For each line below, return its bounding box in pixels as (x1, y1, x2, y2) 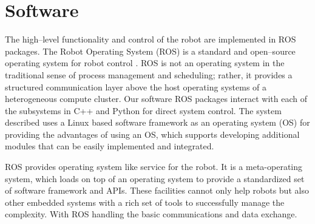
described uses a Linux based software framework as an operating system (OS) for (5, 116, 310, 129)
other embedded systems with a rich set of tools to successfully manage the (5, 195, 285, 208)
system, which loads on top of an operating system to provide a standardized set (5, 172, 305, 185)
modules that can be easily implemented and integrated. (5, 140, 214, 152)
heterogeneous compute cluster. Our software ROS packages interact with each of (5, 92, 308, 105)
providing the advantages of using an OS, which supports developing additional (5, 127, 300, 140)
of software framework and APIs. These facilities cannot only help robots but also (5, 184, 309, 197)
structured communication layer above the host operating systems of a (5, 80, 267, 93)
